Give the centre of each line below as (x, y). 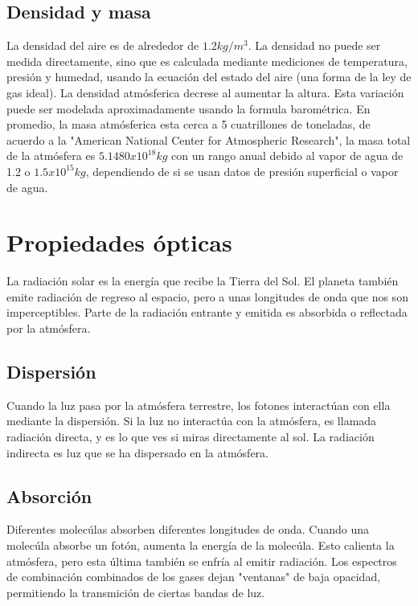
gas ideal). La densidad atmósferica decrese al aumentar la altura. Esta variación (205, 92)
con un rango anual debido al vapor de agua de (287, 156)
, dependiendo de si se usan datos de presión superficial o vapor (242, 171)
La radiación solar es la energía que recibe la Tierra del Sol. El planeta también (203, 281)
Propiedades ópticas (119, 242)
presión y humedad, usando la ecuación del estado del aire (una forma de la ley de (209, 77)
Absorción (49, 495)
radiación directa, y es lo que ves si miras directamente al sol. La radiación (191, 437)
